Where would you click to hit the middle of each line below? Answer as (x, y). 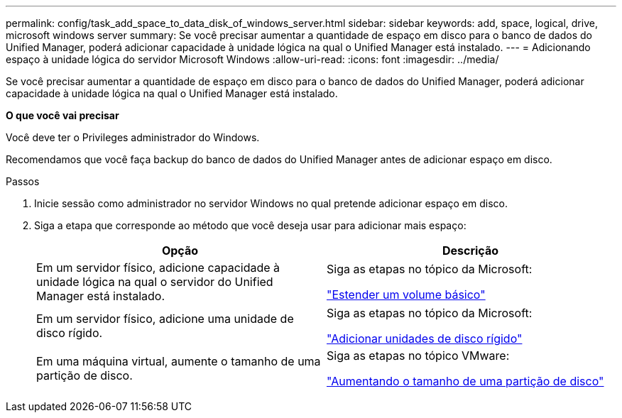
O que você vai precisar (62, 115)
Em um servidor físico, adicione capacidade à (158, 268)
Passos (23, 181)
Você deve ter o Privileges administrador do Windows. (133, 137)
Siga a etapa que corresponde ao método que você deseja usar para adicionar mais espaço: (250, 225)
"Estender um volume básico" (406, 295)
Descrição (470, 251)
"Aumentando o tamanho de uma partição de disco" (465, 381)
